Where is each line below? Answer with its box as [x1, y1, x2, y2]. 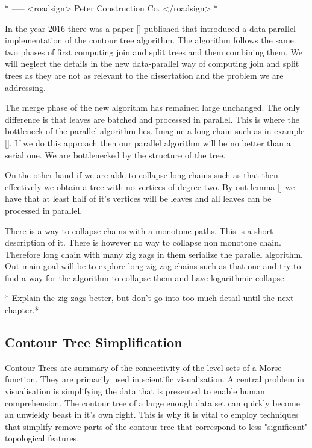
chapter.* [5, 303, 39, 316]
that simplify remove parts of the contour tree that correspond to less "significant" [5, 420, 308, 432]
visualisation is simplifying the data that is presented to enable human [5, 385, 265, 397]
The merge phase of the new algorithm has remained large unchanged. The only [5, 101, 300, 114]
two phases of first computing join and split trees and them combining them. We [5, 45, 302, 58]
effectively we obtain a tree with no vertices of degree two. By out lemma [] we [5, 180, 295, 193]
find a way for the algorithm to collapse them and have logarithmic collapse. [5, 271, 287, 284]
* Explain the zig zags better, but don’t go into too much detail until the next [5, 291, 294, 304]
